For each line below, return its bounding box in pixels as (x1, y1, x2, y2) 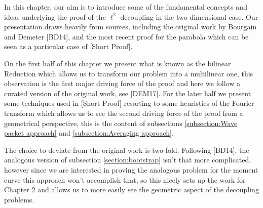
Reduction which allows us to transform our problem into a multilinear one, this (4, 68, 253, 78)
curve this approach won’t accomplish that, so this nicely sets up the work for (4, 174, 246, 185)
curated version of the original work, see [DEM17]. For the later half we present (4, 88, 251, 98)
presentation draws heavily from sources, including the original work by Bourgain (4, 21, 257, 32)
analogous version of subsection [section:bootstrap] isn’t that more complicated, (4, 154, 251, 165)
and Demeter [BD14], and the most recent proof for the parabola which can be (4, 31, 249, 41)
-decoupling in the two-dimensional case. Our (118, 11, 258, 22)
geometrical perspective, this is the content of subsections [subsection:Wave (4, 117, 238, 128)
